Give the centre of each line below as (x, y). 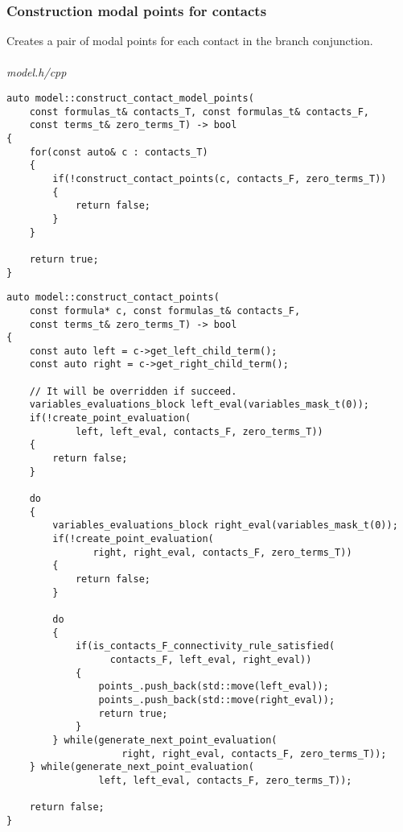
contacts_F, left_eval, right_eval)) (211, 659)
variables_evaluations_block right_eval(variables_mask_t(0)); (225, 526)
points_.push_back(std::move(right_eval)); (217, 700)
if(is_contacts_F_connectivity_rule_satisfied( (205, 646)
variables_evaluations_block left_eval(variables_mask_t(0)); (199, 405)
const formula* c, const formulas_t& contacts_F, (165, 310)
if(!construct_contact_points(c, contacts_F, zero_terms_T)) (220, 178)
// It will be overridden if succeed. (133, 391)
